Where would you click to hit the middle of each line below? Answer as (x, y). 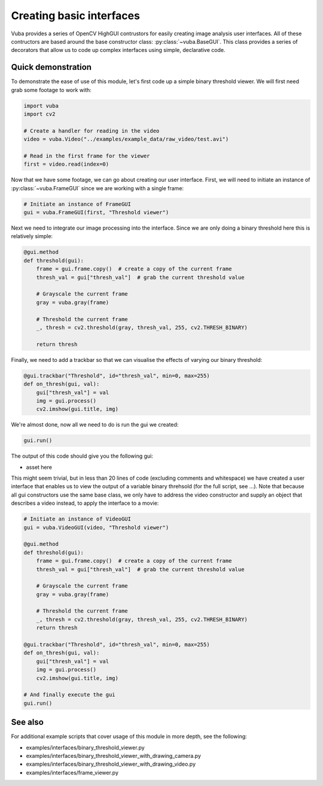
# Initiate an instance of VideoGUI (77, 519)
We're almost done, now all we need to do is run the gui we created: (95, 425)
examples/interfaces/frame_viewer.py (72, 772)
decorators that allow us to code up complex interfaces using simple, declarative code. (118, 50)
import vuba (41, 106)
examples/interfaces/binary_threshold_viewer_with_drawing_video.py (111, 764)
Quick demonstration (51, 67)
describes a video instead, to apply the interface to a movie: (85, 503)
